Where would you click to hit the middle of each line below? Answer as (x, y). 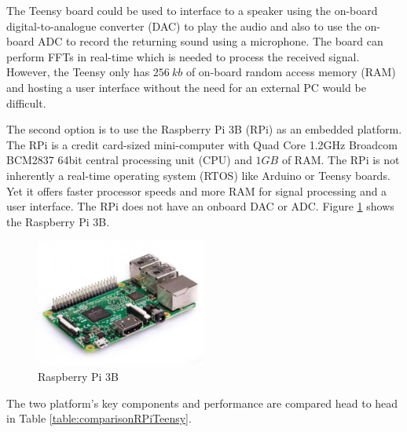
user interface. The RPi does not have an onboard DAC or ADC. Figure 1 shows (200, 206)
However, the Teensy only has (78, 72)
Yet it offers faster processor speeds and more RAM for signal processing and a (197, 190)
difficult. (26, 103)
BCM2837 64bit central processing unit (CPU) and (129, 160)
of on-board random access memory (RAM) (291, 72)
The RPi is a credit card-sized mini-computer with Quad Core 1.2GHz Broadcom (202, 144)
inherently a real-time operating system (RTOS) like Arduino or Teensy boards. (198, 175)
